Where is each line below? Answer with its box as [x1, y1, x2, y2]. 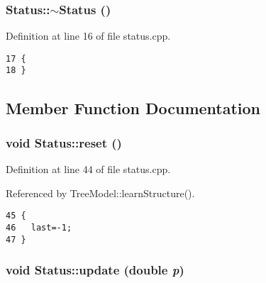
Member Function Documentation [6, 96, 261, 118]
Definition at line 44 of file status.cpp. [6, 162, 171, 177]
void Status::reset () [6, 133, 122, 151]
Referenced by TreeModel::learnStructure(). [6, 185, 195, 200]
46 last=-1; [6, 222, 72, 233]
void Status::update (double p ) [6, 261, 184, 279]
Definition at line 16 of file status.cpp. [6, 28, 171, 43]
